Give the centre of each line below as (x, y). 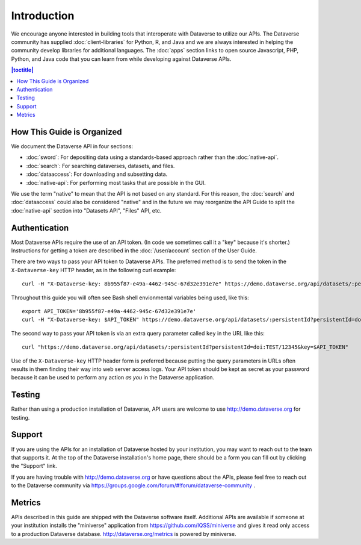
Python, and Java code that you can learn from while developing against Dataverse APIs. (121, 59)
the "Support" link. (34, 466)
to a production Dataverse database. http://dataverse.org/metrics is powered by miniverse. (124, 534)
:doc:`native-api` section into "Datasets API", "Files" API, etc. (86, 210)
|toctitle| (22, 70)
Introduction (43, 16)
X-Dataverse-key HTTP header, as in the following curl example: (94, 270)
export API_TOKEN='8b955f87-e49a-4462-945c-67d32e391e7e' (109, 311)
